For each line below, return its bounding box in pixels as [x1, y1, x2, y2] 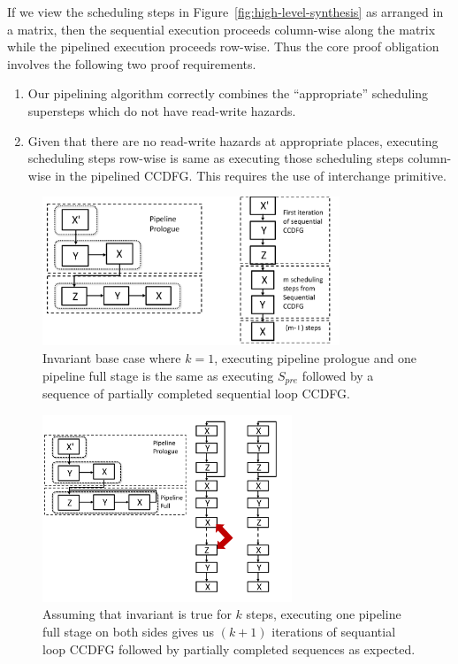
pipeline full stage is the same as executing [42, 366, 274, 384]
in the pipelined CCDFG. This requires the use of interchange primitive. [55, 166, 447, 184]
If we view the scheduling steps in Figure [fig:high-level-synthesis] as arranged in [7, 3, 444, 20]
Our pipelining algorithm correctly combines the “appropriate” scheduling [27, 84, 429, 103]
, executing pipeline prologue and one [214, 348, 416, 367]
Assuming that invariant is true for [42, 605, 232, 623]
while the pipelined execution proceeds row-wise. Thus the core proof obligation [7, 37, 439, 56]
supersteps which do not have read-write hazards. [27, 101, 296, 120]
